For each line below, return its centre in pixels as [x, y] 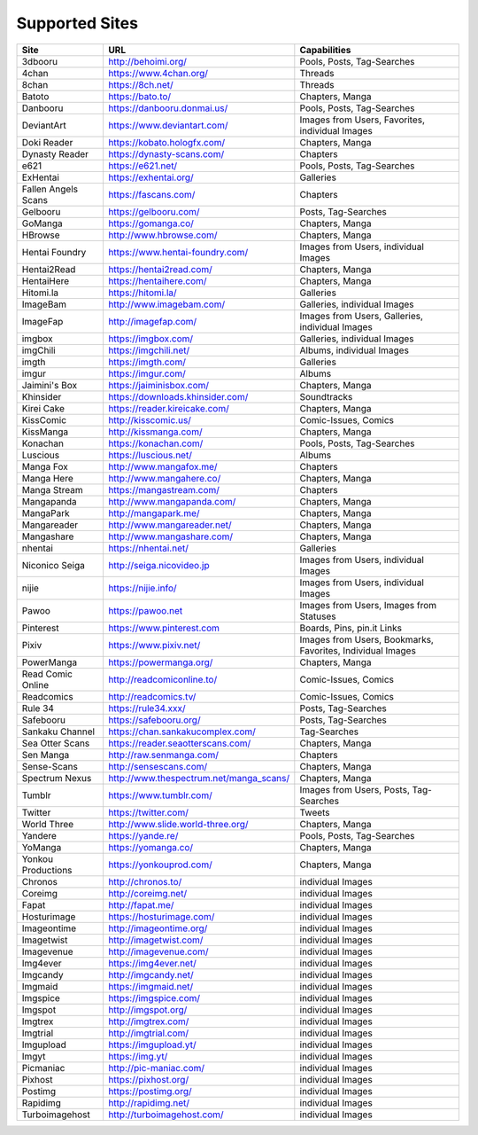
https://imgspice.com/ [154, 998]
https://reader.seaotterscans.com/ [179, 743]
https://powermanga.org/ [160, 662]
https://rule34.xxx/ [146, 708]
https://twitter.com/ [148, 812]
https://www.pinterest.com [164, 628]
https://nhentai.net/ [148, 548]
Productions [47, 870]
